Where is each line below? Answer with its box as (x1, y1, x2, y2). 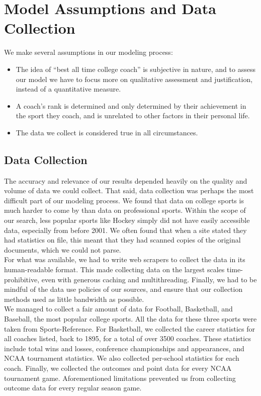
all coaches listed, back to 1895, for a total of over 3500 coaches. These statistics (4, 333, 251, 344)
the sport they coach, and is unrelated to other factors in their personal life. (16, 110, 250, 121)
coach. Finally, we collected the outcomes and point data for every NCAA (4, 362, 232, 373)
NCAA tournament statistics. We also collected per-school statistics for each (4, 353, 239, 363)
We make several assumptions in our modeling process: (4, 47, 173, 57)
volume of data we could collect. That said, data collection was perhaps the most (4, 185, 254, 196)
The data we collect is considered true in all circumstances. (16, 127, 198, 137)
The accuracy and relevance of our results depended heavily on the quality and (4, 175, 247, 186)
